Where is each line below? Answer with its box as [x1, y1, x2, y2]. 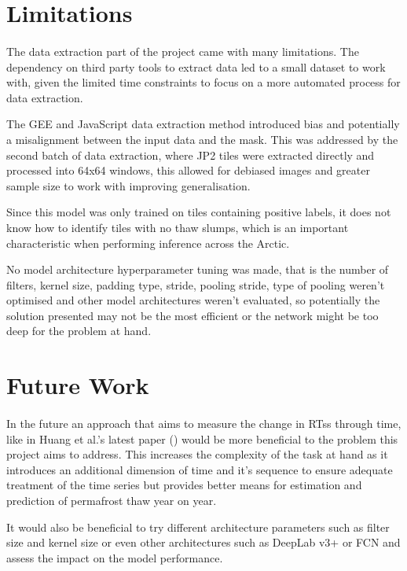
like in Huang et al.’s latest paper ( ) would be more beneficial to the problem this [6, 430, 398, 447]
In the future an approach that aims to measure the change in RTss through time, [6, 415, 401, 432]
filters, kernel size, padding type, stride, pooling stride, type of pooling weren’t [6, 276, 385, 293]
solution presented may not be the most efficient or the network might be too [6, 307, 379, 323]
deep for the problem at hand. [6, 322, 152, 339]
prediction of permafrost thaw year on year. [6, 492, 217, 508]
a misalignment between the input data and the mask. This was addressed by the [6, 131, 398, 147]
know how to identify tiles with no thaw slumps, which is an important [6, 219, 349, 235]
